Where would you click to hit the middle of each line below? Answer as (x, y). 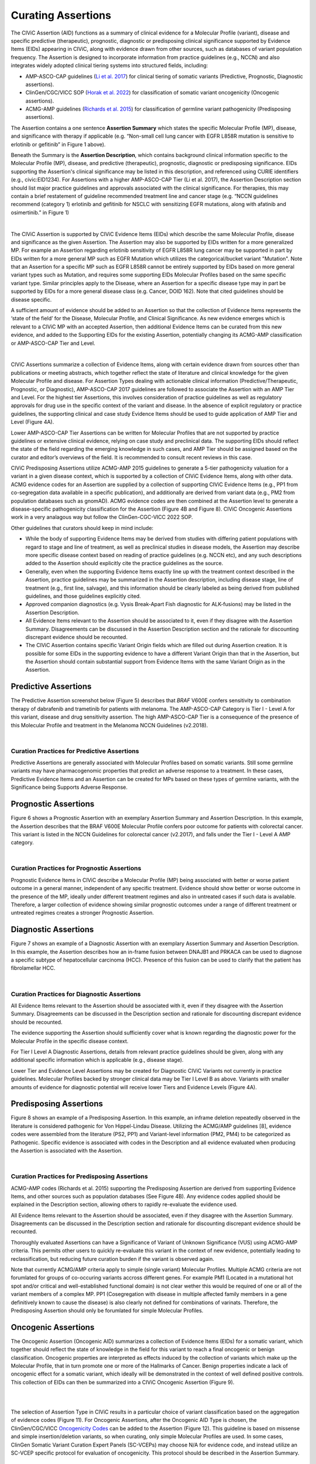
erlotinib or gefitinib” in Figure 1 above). (58, 144)
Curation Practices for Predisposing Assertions (80, 1176)
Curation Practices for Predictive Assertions (75, 751)
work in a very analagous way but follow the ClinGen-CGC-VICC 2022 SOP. (102, 517)
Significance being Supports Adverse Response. (69, 787)
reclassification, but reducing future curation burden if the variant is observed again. (113, 1258)
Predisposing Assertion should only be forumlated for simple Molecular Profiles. (107, 1311)
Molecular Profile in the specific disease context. (70, 1041)
